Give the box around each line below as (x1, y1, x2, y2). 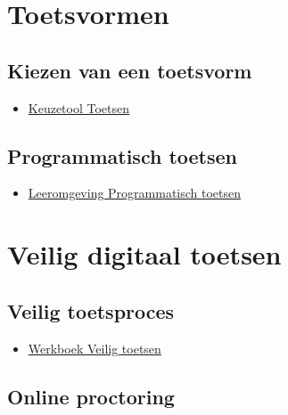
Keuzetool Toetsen (28, 98, 130, 117)
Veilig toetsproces (7, 297, 175, 324)
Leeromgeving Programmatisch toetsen (28, 183, 242, 202)
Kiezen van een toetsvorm (7, 56, 252, 84)
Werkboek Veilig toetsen (28, 338, 161, 357)
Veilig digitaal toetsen (7, 236, 282, 273)
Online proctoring (7, 382, 175, 410)
